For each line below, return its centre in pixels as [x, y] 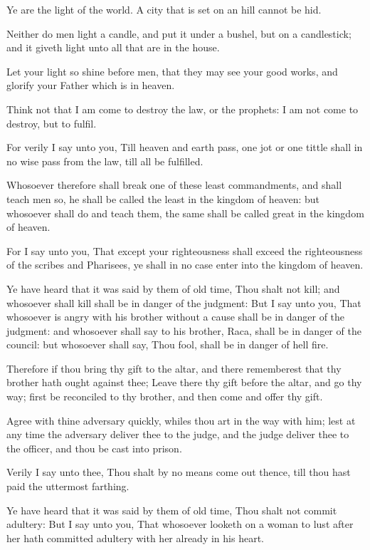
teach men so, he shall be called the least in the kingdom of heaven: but [163, 198]
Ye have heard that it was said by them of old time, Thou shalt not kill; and [173, 288]
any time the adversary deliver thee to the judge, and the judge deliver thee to [178, 434]
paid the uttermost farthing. [68, 486]
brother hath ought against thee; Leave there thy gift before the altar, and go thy [184, 382]
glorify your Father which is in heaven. [91, 85]
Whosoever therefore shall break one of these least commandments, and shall [174, 185]
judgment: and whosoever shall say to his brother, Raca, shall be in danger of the [184, 330]
